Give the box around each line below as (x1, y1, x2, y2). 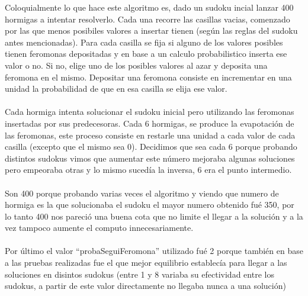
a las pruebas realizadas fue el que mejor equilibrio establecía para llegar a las (5, 256, 287, 269)
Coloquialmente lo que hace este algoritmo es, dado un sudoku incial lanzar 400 (5, 1, 294, 13)
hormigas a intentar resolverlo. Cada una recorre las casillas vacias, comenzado (5, 12, 290, 25)
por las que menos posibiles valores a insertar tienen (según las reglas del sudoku (5, 24, 298, 37)
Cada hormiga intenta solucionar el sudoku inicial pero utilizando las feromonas (5, 105, 294, 118)
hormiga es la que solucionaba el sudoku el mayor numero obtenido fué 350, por (5, 198, 294, 211)
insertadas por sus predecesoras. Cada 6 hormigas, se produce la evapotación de (5, 117, 294, 129)
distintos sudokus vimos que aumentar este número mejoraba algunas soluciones (5, 152, 295, 164)
